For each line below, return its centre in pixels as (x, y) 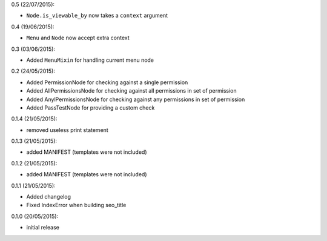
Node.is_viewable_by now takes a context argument (97, 16)
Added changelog (49, 197)
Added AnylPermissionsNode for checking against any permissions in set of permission (136, 99)
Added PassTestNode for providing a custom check (91, 107)
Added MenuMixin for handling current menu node (90, 60)
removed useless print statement (67, 130)
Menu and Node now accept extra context (78, 38)
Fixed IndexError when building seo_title (76, 205)
